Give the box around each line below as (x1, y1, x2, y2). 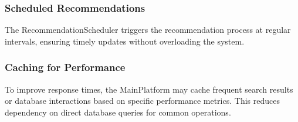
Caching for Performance (5, 60, 126, 74)
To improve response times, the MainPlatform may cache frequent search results (5, 83, 293, 95)
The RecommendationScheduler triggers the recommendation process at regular (5, 23, 291, 36)
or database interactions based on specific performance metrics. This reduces (5, 94, 280, 107)
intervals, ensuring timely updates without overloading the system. (5, 35, 245, 47)
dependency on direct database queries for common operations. (5, 106, 231, 118)
